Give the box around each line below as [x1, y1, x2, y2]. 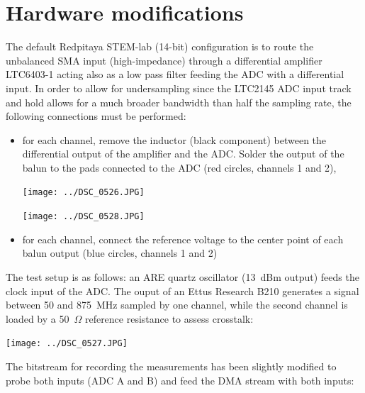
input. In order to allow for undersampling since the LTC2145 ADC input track [6, 80, 352, 95]
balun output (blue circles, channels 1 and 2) [22, 245, 218, 260]
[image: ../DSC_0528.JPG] [22, 211, 145, 222]
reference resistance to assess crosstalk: [84, 311, 254, 326]
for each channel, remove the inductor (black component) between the [22, 132, 327, 147]
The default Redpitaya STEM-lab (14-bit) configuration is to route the [6, 39, 314, 54]
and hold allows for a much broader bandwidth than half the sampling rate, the [6, 94, 352, 109]
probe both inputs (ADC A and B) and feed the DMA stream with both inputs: [6, 372, 354, 387]
